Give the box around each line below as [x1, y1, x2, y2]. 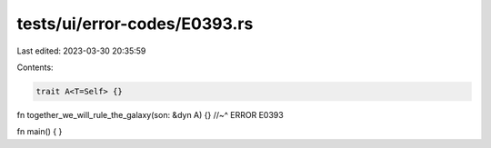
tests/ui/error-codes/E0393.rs [16, 14, 254, 34]
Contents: [16, 62, 54, 73]
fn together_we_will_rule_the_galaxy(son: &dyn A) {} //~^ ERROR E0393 [16, 109, 284, 120]
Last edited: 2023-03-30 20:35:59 [16, 45, 146, 56]
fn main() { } [16, 126, 63, 137]
